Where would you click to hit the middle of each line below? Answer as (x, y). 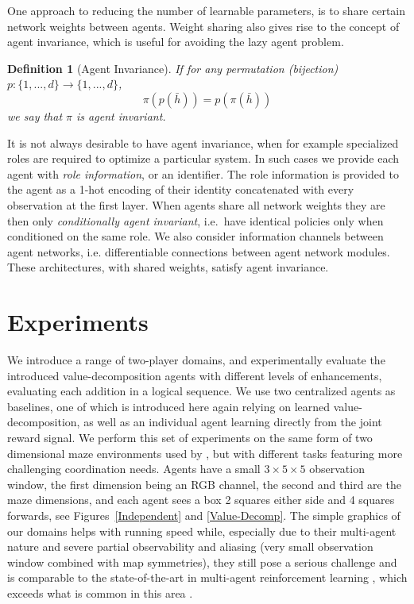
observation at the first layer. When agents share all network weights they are (196, 204)
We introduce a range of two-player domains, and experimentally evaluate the (196, 360)
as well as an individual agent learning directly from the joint (233, 422)
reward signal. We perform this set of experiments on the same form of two (190, 437)
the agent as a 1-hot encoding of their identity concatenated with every (181, 189)
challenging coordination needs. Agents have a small (134, 469)
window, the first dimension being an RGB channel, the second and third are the (204, 484)
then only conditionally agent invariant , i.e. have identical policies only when (195, 220)
